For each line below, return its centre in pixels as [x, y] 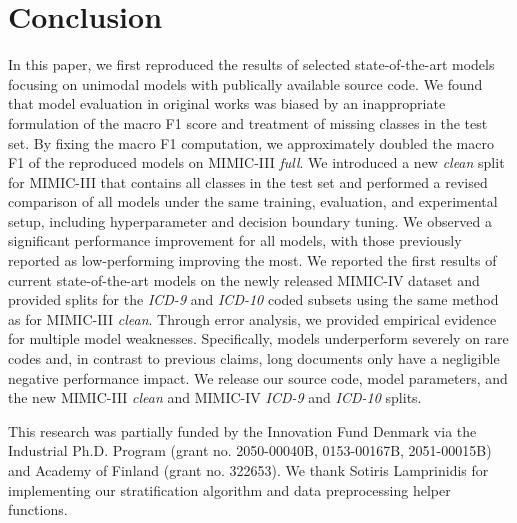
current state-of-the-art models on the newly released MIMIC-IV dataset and [244, 279]
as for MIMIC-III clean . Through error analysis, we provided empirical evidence [252, 318]
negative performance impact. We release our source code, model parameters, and [258, 377]
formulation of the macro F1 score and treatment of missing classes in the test [248, 122]
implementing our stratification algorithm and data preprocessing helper [229, 489]
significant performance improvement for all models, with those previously [235, 240]
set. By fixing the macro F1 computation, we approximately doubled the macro [251, 142]
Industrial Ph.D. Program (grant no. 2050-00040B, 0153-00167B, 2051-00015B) [250, 450]
